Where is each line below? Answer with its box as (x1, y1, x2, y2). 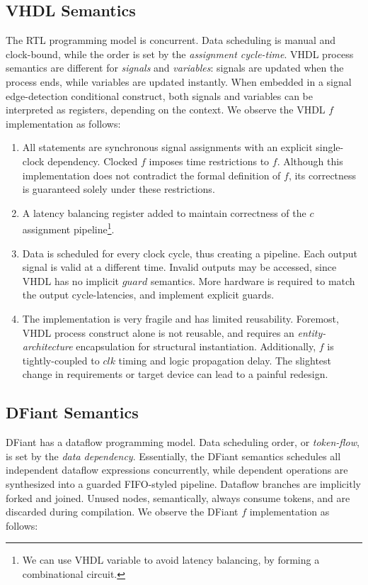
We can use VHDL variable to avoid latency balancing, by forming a (22, 552, 320, 567)
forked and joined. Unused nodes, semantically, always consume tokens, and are (6, 490, 350, 505)
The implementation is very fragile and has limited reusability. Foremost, (22, 311, 339, 325)
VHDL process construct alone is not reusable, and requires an (22, 325, 294, 340)
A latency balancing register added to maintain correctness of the (22, 205, 306, 220)
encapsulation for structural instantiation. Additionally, (76, 339, 316, 354)
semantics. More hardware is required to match (151, 273, 355, 288)
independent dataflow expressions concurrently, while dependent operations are (6, 462, 348, 477)
